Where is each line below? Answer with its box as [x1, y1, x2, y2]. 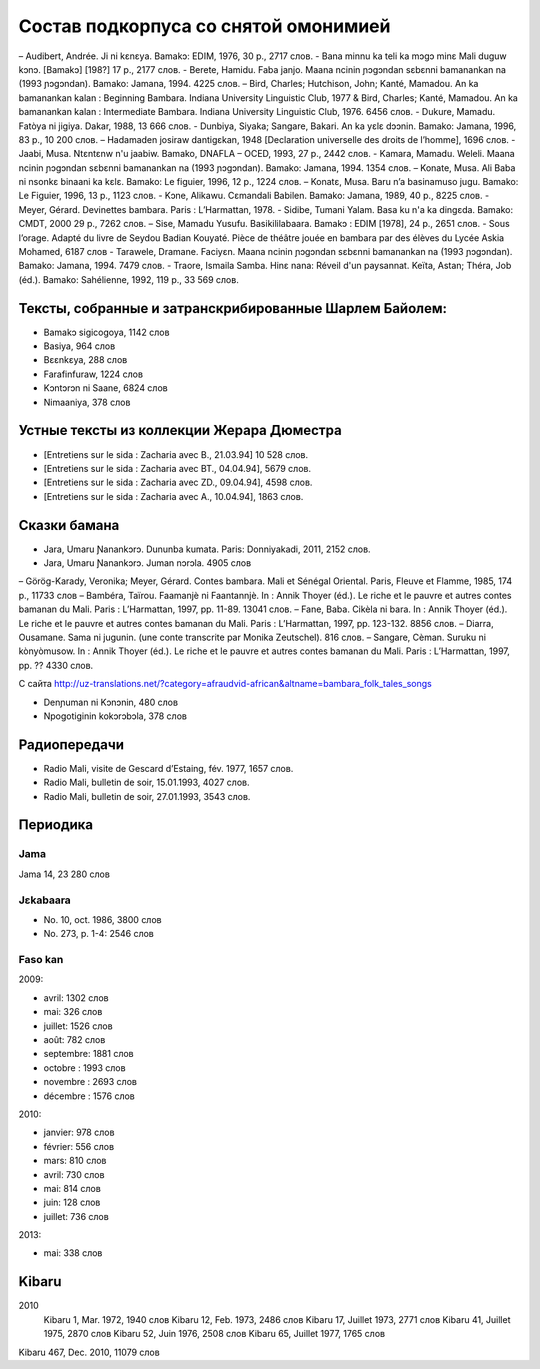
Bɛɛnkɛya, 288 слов [43, 354, 128, 366]
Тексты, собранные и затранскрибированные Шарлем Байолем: [18, 300, 448, 317]
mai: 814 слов [43, 1182, 102, 1194]
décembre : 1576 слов [43, 1090, 135, 1102]
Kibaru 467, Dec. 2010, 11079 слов [18, 1346, 160, 1358]
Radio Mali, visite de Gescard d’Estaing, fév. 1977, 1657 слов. [43, 762, 294, 774]
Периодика [18, 816, 94, 834]
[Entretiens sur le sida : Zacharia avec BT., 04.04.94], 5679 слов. [43, 462, 312, 474]
